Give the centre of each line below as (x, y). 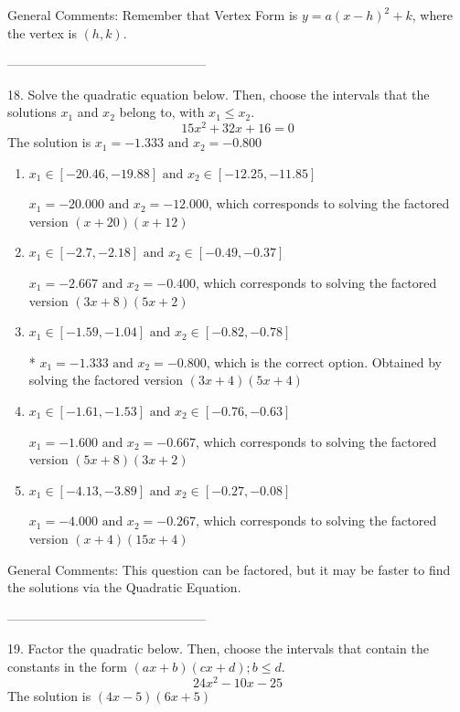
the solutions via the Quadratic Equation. (124, 587)
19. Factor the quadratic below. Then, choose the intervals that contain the (218, 648)
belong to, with (162, 112)
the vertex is (42, 32)
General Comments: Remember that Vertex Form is (153, 15)
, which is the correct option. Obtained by (324, 361)
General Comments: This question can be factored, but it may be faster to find (229, 569)
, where (433, 15)
